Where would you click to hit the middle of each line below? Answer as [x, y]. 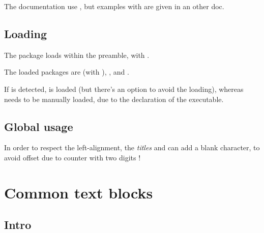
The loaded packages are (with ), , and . [67, 72]
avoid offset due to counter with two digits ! [72, 157]
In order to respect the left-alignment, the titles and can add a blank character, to [132, 147]
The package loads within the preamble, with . [77, 55]
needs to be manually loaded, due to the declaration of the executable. [114, 99]
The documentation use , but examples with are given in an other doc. [114, 6]
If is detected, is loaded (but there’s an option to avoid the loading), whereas [124, 89]
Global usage [39, 126]
